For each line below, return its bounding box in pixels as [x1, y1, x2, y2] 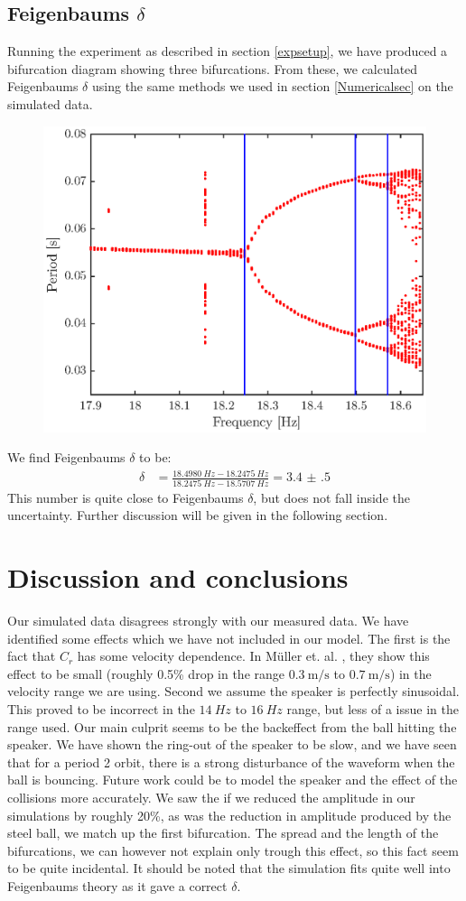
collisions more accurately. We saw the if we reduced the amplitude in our [7, 787, 415, 806]
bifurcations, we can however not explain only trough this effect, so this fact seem [7, 841, 459, 859]
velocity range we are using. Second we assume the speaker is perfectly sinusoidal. [7, 682, 460, 701]
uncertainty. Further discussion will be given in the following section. [7, 506, 388, 525]
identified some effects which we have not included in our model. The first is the [7, 628, 451, 647]
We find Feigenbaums [7, 448, 126, 467]
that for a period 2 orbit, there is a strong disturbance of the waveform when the [7, 752, 455, 771]
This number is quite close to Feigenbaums [7, 488, 244, 506]
